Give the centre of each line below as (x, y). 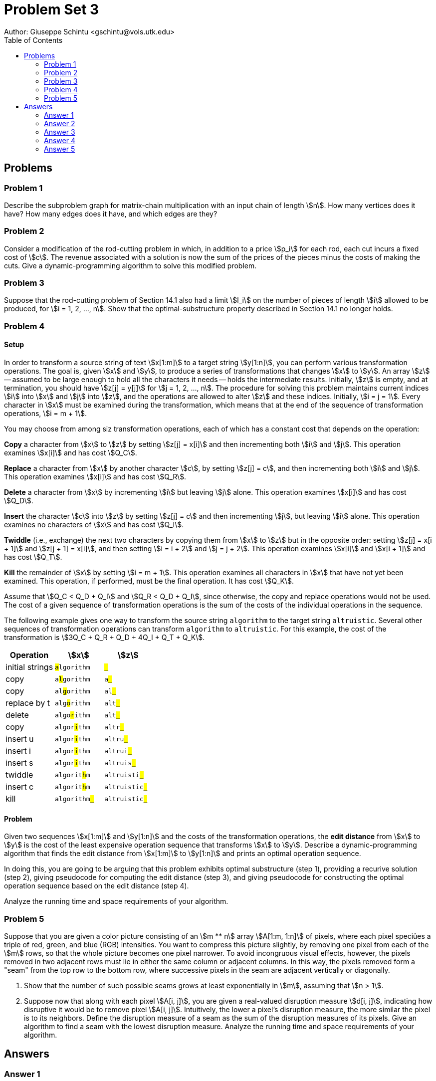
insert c (20, 787)
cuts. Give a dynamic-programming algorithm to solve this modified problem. (130, 265)
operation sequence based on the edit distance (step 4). (97, 886)
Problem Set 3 (52, 9)
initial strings (29, 667)
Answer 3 (60, 132)
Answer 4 (60, 140)
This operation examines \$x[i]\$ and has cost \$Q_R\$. (95, 477)
